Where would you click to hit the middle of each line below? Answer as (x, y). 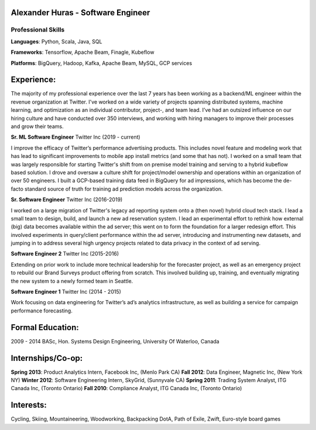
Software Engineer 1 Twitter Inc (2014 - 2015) (66, 292)
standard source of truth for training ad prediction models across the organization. (123, 189)
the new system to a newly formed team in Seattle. (72, 281)
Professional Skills (38, 30)
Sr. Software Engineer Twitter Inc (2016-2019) (67, 199)
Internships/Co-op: (47, 358)
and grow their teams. (37, 126)
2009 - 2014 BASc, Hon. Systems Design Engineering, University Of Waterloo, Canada (115, 341)
